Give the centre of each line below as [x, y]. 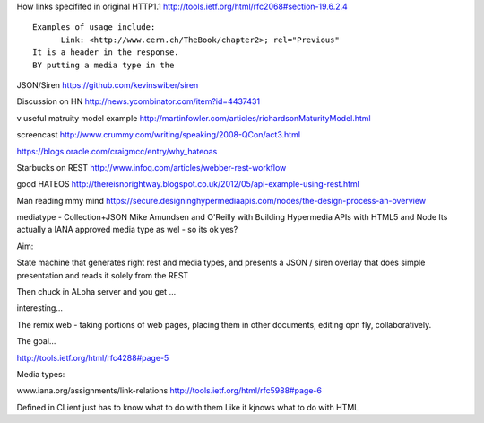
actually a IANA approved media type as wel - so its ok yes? [127, 230]
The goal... [36, 341]
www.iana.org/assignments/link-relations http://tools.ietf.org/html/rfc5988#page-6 [169, 391]
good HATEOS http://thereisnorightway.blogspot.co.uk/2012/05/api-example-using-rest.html [188, 184]
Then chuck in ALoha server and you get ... [96, 292]
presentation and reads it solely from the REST [103, 275]
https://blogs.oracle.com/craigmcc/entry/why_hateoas [117, 151]
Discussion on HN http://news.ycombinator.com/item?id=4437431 [138, 101]
